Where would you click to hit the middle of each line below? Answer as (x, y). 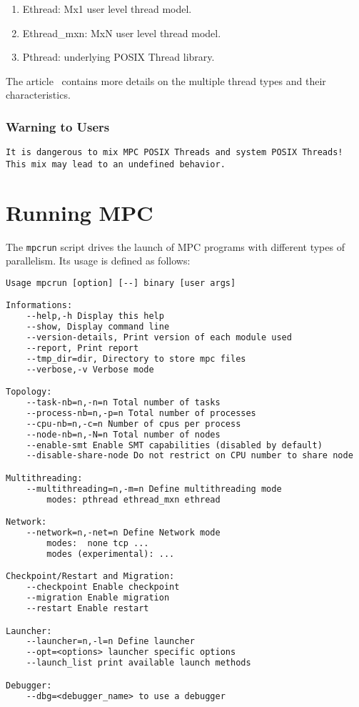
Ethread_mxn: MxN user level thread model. (122, 33)
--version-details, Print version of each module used (159, 338)
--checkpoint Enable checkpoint (103, 587)
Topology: (29, 392)
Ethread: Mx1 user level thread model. (107, 9)
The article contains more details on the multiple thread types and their (166, 80)
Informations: (39, 306)
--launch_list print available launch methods (138, 663)
